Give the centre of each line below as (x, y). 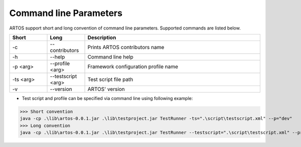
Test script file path (110, 79)
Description (102, 37)
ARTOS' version (106, 89)
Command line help (110, 56)
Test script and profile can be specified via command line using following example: (107, 98)
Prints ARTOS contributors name (126, 47)
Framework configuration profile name (133, 66)
